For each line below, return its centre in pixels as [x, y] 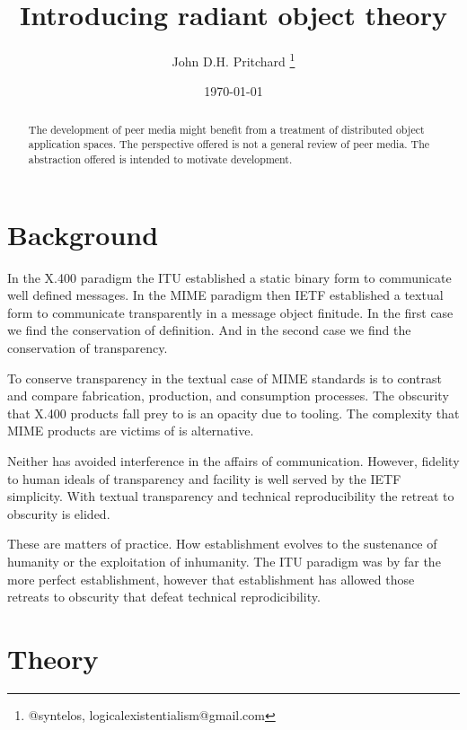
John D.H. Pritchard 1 [233, 60]
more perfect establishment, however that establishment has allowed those [211, 579]
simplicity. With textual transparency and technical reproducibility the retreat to [231, 496]
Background [83, 234]
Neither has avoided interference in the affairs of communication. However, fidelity [233, 461]
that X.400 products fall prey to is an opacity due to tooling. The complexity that [233, 413]
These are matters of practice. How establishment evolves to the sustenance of [222, 544]
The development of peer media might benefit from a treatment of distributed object [226, 129]
